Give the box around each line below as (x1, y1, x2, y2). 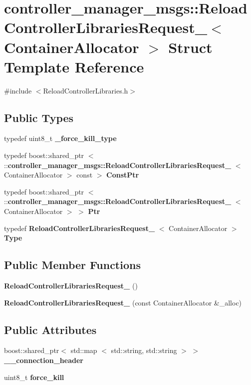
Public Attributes (4, 321, 97, 337)
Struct (168, 36, 213, 57)
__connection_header (4, 355, 83, 365)
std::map (70, 345, 97, 355)
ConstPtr (106, 169, 139, 180)
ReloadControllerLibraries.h (43, 85, 128, 95)
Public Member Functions (4, 257, 141, 272)
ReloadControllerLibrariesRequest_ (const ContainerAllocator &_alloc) (4, 297, 242, 307)
